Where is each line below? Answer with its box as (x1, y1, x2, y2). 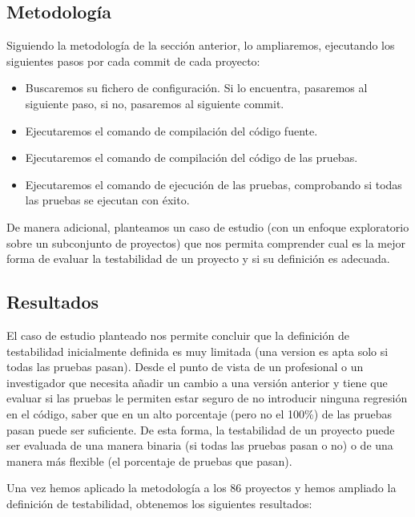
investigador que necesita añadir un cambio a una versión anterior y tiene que (6, 374, 388, 390)
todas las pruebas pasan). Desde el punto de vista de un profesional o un (6, 358, 364, 375)
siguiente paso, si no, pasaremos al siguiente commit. (25, 95, 284, 111)
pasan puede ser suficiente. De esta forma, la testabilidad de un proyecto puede (6, 421, 395, 438)
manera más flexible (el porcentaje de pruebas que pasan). (6, 452, 292, 469)
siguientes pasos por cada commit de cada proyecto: (6, 52, 260, 69)
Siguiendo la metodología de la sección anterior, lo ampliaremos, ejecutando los (6, 37, 395, 54)
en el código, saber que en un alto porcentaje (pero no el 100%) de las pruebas (6, 405, 393, 422)
